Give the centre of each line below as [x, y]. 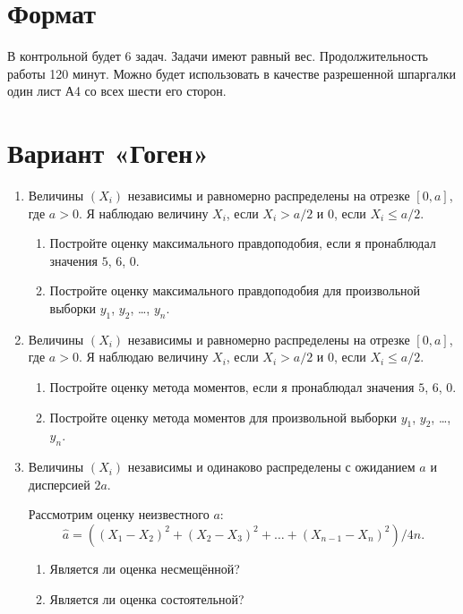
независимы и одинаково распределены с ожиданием [271, 467]
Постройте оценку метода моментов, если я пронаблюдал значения [232, 386]
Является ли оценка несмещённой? [145, 568]
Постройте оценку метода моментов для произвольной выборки [223, 417]
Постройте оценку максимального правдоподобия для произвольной [235, 290]
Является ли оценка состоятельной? [147, 598]
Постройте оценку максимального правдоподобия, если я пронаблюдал [243, 243]
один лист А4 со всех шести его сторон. [117, 91]
